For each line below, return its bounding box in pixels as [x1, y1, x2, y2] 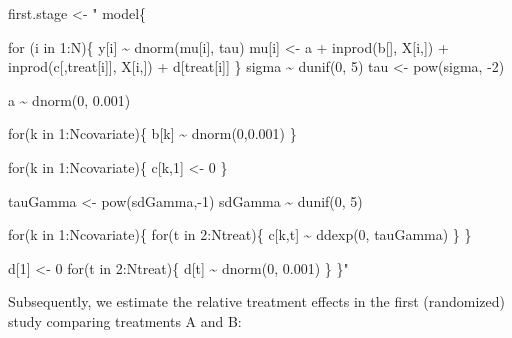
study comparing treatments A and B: [8, 310, 242, 331]
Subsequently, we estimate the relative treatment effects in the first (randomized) [8, 291, 506, 312]
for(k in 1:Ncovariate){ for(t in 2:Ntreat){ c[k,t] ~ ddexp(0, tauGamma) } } [8, 224, 472, 245]
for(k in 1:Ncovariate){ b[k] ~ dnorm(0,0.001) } [8, 123, 297, 144]
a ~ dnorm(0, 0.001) [8, 89, 131, 110]
